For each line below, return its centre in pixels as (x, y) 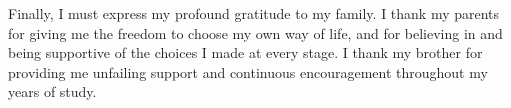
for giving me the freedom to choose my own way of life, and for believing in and (255, 32)
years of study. (52, 91)
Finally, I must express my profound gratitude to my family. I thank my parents (254, 13)
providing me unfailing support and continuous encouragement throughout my (248, 71)
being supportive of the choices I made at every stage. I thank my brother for (245, 52)
